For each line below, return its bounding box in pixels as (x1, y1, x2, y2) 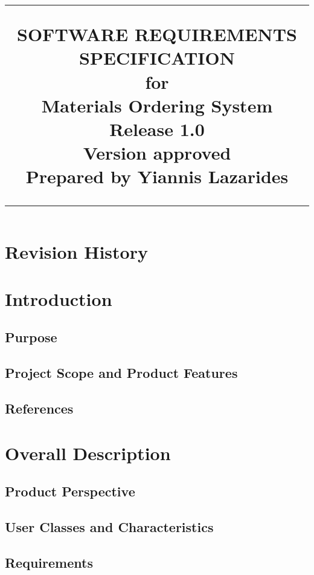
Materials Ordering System (41, 93, 273, 117)
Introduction (5, 286, 112, 311)
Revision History (5, 239, 148, 264)
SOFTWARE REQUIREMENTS (17, 22, 297, 47)
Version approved (83, 140, 231, 165)
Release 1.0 (109, 116, 205, 141)
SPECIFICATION (79, 45, 235, 70)
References (5, 399, 74, 418)
